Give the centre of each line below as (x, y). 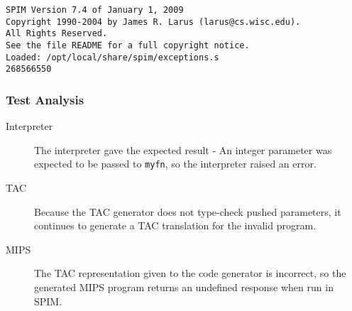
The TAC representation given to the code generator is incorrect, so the (190, 273)
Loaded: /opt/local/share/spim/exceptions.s (112, 57)
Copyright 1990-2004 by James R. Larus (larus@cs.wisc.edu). (153, 22)
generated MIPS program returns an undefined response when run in (184, 287)
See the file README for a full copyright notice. (128, 45)
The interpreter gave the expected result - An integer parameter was (183, 149)
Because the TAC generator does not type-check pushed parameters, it (188, 211)
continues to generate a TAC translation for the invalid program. (175, 225)
